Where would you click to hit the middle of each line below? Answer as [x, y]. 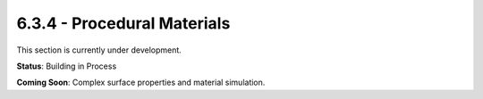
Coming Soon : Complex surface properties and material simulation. [141, 82]
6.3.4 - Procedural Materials [123, 23]
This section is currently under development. [99, 50]
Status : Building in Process [67, 66]
